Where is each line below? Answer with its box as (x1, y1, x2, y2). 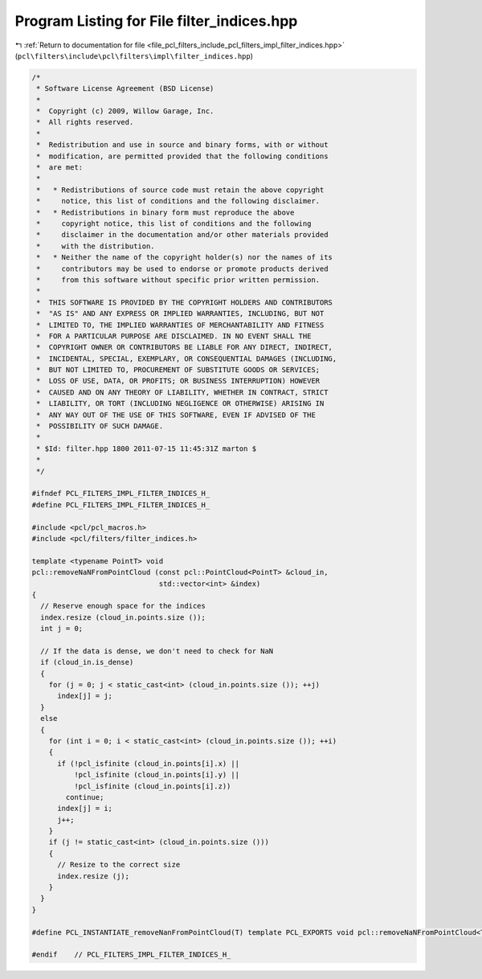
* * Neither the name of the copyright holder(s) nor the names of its (36, 253, 333, 262)
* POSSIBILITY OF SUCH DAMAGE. (36, 422, 164, 431)
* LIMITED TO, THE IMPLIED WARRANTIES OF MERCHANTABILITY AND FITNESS (36, 320, 325, 330)
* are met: (36, 163, 84, 172)
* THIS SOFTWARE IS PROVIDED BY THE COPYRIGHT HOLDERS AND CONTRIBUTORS (36, 297, 333, 307)
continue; (65, 793, 104, 801)
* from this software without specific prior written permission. (36, 275, 321, 285)
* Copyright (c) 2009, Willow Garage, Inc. (36, 107, 214, 116)
